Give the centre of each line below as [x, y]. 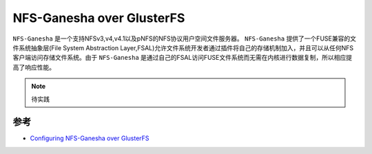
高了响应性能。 [34, 67]
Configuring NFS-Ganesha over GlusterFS [90, 138]
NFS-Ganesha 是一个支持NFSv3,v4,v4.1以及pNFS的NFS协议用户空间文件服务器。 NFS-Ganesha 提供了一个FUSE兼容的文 [184, 38]
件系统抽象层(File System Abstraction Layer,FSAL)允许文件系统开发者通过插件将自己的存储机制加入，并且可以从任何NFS [183, 47]
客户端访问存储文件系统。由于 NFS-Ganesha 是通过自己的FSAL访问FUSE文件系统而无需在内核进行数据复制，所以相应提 [183, 58]
